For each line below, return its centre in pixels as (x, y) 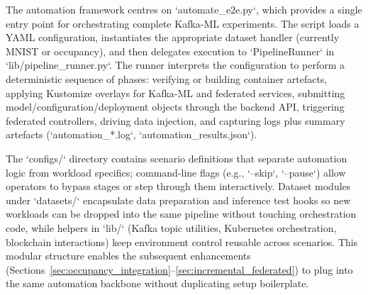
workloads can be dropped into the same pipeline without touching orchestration (181, 214)
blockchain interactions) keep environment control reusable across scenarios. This (182, 241)
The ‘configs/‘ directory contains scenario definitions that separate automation (177, 158)
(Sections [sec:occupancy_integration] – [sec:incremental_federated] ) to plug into (179, 269)
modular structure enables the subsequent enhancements (128, 256)
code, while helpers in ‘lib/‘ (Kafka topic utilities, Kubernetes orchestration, (171, 227)
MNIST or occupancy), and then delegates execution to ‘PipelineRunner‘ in (170, 51)
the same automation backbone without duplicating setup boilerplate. (157, 283)
